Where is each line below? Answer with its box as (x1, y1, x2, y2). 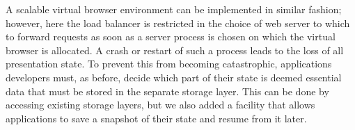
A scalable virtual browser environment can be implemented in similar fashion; (6, 2, 342, 16)
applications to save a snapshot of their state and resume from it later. (6, 111, 307, 125)
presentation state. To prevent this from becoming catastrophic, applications (6, 56, 332, 71)
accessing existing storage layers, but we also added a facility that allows (6, 97, 315, 112)
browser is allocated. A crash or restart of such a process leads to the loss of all (6, 42, 344, 57)
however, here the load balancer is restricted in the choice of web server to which (6, 15, 350, 30)
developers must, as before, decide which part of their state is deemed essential (6, 70, 342, 84)
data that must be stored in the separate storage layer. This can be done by (6, 83, 329, 98)
